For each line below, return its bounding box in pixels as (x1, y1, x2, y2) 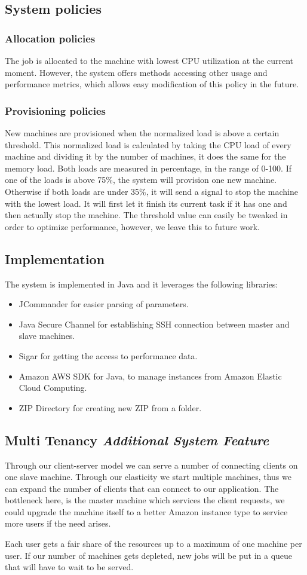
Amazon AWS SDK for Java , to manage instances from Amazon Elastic (19, 369, 282, 382)
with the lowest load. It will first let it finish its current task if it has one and (5, 197, 287, 209)
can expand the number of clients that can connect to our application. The (5, 482, 279, 494)
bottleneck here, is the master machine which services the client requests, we (5, 494, 285, 506)
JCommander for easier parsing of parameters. (19, 298, 189, 310)
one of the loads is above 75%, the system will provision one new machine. (5, 173, 277, 186)
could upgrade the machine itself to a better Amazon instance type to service (5, 505, 288, 518)
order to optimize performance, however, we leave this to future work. (5, 220, 260, 233)
